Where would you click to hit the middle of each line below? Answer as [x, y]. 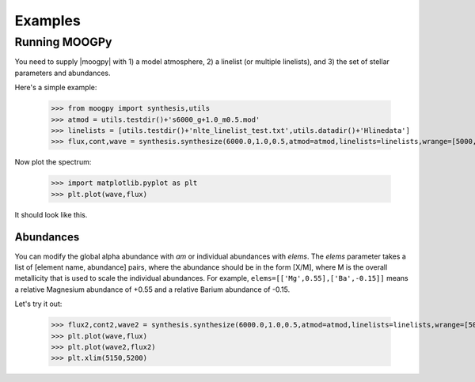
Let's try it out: [38, 304]
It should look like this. [51, 214]
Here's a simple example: [56, 88]
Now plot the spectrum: [53, 162]
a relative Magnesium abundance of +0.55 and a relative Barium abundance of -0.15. [152, 289]
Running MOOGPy [63, 42]
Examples [47, 21]
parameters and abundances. [63, 73]
